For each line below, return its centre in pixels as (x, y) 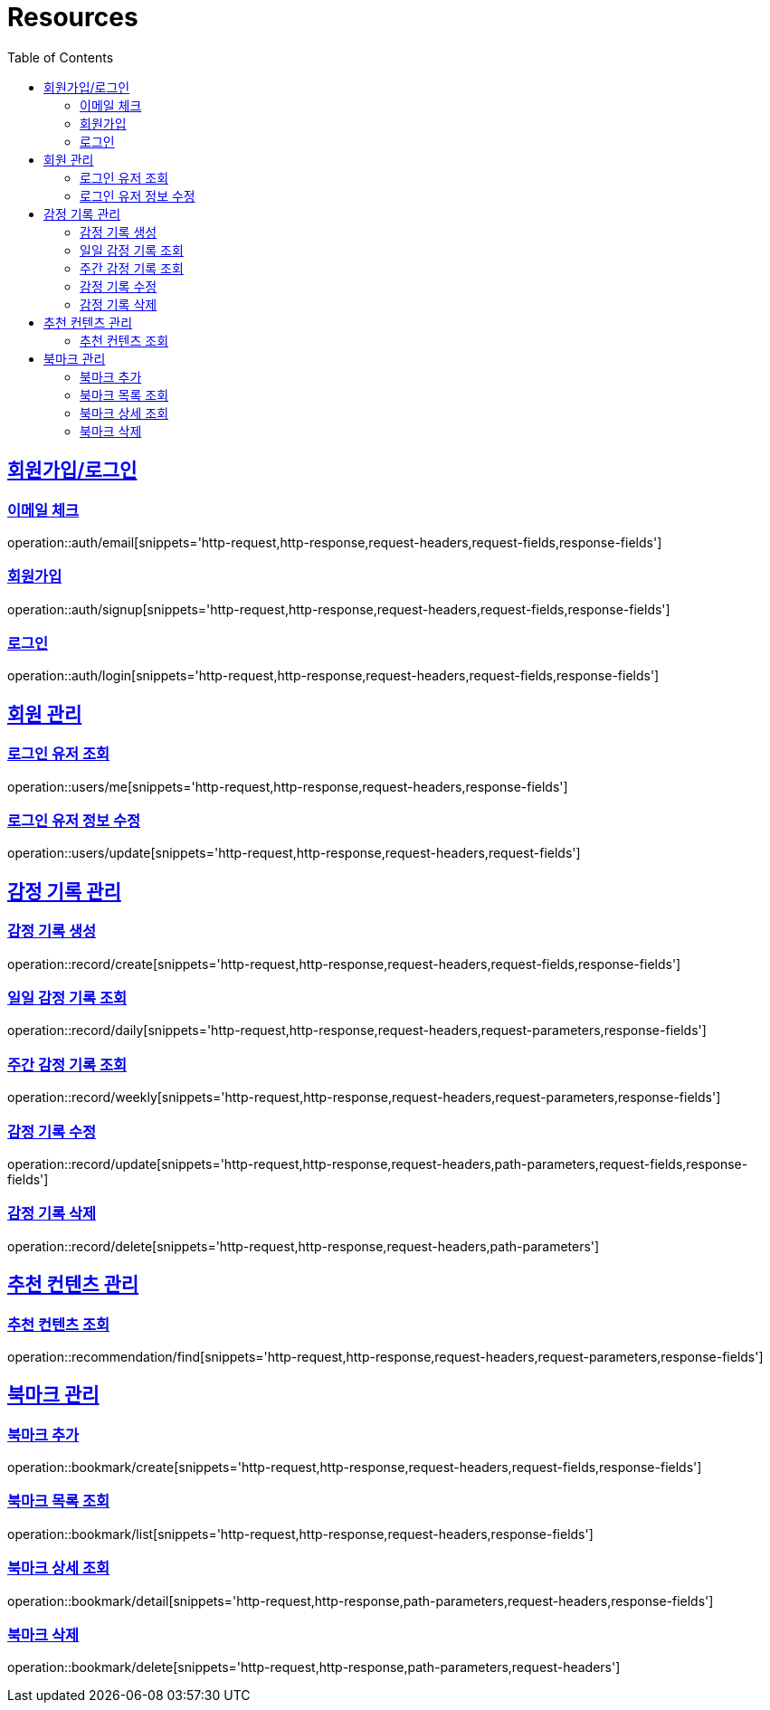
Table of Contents (61, 57)
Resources (73, 17)
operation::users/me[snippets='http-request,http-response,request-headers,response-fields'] (288, 786)
